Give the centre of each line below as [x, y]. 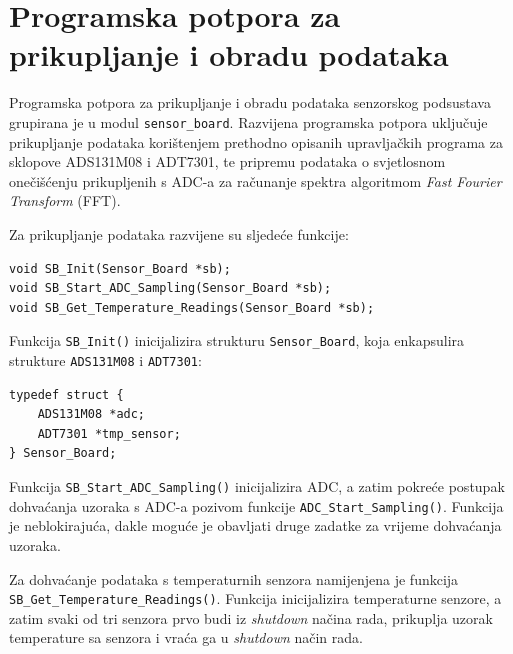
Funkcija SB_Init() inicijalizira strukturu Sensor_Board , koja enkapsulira [237, 340]
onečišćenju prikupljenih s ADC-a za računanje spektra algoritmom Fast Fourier [255, 180]
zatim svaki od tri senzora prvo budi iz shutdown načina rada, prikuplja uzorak [251, 617]
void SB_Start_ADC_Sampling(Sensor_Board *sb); [170, 288]
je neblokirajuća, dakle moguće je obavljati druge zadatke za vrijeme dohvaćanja [255, 525]
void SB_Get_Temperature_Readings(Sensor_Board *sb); [192, 307]
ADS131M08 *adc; [91, 414]
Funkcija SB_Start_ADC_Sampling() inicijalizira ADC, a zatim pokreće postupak [257, 486]
